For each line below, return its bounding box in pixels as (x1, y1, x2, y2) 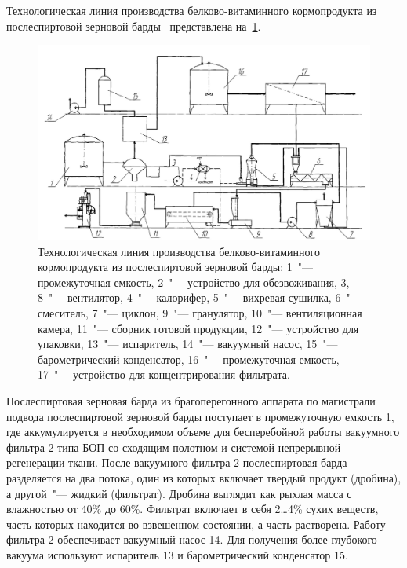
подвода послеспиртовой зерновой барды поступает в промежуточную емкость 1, (6, 408, 394, 424)
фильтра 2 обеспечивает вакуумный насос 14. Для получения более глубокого (6, 531, 377, 548)
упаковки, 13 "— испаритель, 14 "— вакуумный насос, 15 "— (38, 335, 338, 352)
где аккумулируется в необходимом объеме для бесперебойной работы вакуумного (6, 423, 400, 440)
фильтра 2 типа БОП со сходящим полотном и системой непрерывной (6, 438, 341, 455)
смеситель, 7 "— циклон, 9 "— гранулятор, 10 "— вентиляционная (38, 305, 362, 321)
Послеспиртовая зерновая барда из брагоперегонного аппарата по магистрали (6, 392, 376, 409)
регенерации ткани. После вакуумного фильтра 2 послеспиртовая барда (6, 454, 347, 471)
